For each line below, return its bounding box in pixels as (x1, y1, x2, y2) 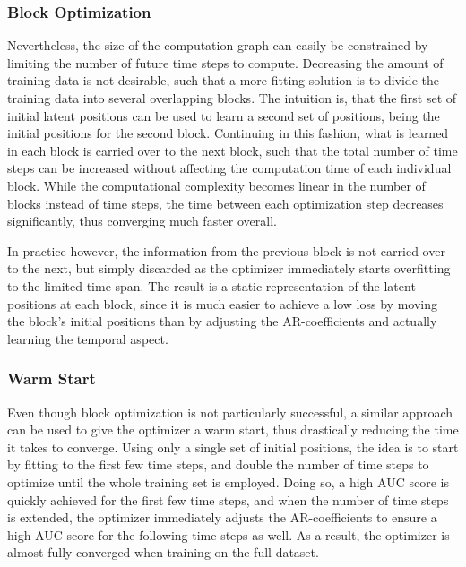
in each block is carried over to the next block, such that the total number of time (7, 141, 458, 159)
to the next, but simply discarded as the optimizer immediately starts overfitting (7, 259, 451, 278)
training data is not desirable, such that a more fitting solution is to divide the (7, 71, 439, 90)
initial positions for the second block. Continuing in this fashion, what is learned (7, 124, 449, 142)
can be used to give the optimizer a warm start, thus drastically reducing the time (7, 420, 459, 439)
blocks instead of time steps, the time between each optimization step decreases (7, 193, 444, 212)
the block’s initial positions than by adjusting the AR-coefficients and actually (7, 312, 437, 331)
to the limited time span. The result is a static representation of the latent (7, 276, 416, 295)
